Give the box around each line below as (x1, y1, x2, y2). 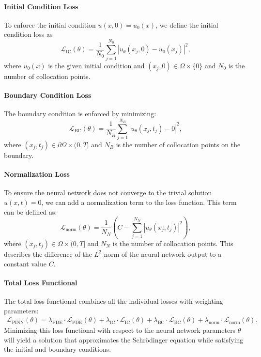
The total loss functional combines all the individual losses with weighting (4, 295, 223, 306)
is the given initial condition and (48, 60, 145, 70)
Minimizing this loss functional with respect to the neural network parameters (4, 325, 236, 335)
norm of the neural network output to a (104, 248, 222, 259)
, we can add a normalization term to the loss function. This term (41, 197, 237, 207)
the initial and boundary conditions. (4, 344, 111, 354)
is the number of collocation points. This (112, 238, 233, 248)
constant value (4, 258, 46, 268)
